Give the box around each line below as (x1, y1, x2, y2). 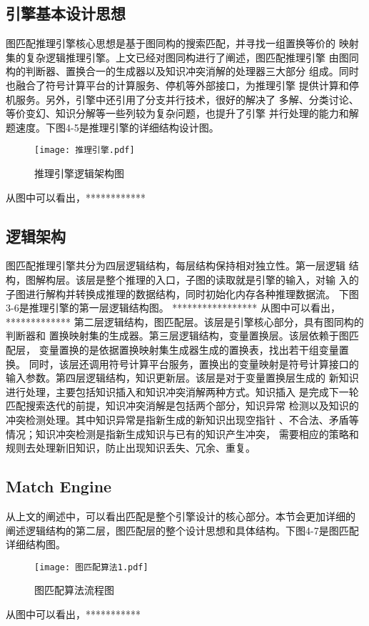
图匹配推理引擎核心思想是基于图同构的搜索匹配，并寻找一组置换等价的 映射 (6, 36, 359, 51)
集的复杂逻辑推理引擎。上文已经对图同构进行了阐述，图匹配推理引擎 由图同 (6, 49, 359, 64)
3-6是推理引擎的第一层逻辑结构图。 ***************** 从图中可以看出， (6, 300, 340, 315)
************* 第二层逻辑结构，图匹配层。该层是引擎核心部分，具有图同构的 (6, 314, 364, 329)
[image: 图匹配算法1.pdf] (34, 562, 148, 572)
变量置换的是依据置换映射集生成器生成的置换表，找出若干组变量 (39, 342, 339, 357)
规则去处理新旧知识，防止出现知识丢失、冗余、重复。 (6, 440, 256, 455)
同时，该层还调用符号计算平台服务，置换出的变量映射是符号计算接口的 (29, 356, 359, 371)
